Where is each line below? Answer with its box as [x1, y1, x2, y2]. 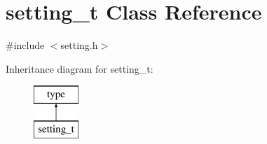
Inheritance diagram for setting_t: [6, 61, 153, 75]
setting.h [60, 38, 98, 52]
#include [6, 38, 45, 52]
